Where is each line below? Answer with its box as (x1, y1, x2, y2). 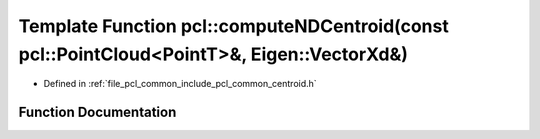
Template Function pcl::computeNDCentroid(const (18, 15, 449, 37)
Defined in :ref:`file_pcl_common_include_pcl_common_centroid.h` (43, 78, 317, 90)
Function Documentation (18, 104, 177, 121)
